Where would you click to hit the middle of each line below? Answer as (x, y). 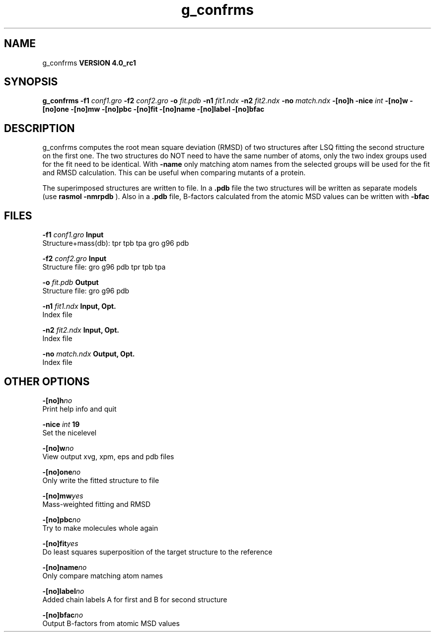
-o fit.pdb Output (71, 283)
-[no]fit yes (60, 543)
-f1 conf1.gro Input (73, 235)
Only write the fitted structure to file (101, 480)
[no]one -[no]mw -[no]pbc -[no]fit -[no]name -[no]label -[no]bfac (153, 109)
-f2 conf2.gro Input (74, 259)
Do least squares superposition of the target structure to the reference (157, 552)
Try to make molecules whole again (100, 528)
